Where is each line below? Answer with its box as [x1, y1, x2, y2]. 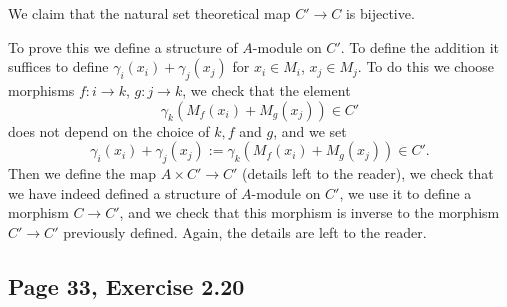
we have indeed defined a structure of [8, 182, 237, 203]
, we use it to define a [339, 182, 472, 203]
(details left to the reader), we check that [242, 162, 494, 183]
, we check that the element [182, 79, 351, 100]
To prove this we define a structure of [8, 36, 238, 57]
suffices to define [8, 56, 109, 77]
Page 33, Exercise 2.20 [8, 270, 245, 301]
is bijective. [345, 3, 415, 23]
